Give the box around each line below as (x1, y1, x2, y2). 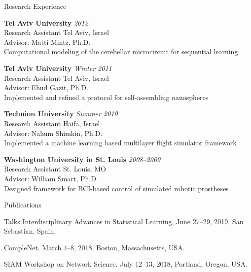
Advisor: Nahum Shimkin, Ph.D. (4, 128, 103, 138)
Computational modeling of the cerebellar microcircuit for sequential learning (4, 46, 238, 57)
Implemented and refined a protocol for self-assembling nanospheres (4, 92, 209, 102)
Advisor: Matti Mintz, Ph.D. (4, 36, 91, 47)
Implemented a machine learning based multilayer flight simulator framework (4, 137, 237, 148)
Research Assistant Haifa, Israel (4, 118, 100, 128)
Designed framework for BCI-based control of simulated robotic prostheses (4, 183, 229, 193)
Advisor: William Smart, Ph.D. (4, 173, 98, 183)
